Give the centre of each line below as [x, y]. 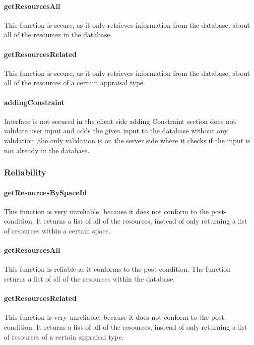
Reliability [25, 172]
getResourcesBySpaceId [46, 192]
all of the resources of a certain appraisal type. [75, 83]
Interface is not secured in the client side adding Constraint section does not [120, 121]
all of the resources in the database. [58, 34]
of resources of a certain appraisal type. [64, 336]
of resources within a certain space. [57, 230]
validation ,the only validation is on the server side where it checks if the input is [127, 140]
